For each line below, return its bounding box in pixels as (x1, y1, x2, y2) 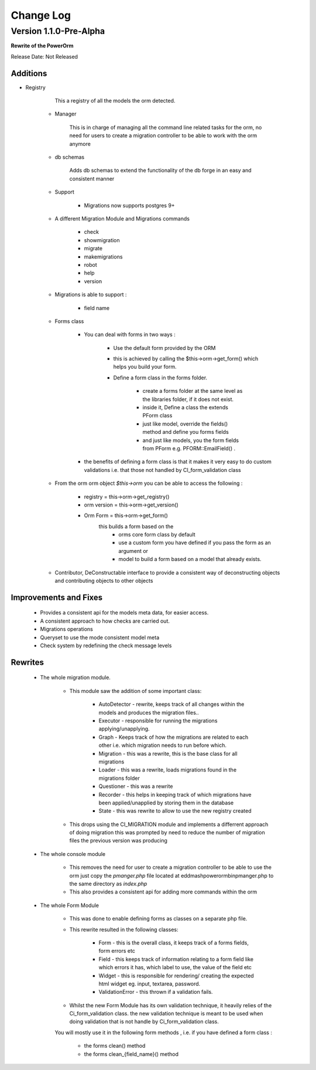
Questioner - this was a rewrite (98, 783, 173, 790)
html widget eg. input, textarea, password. (98, 980, 201, 987)
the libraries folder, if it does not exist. (142, 396, 234, 403)
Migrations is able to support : (54, 291, 127, 298)
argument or (118, 547, 149, 554)
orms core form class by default (118, 531, 195, 538)
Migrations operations (40, 626, 94, 633)
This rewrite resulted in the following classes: (69, 926, 178, 933)
